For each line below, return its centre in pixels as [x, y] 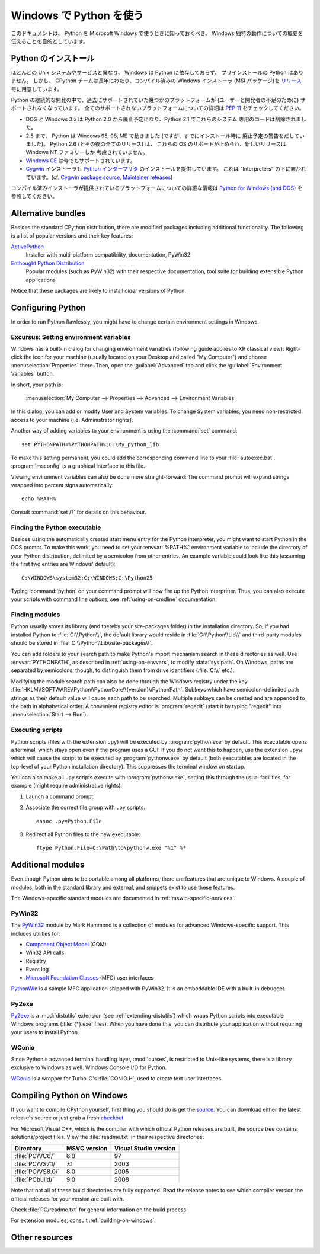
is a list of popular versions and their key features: [72, 236]
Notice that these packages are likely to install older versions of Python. [99, 290]
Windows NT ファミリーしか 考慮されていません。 [87, 152]
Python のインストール [53, 58]
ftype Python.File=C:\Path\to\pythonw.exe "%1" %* [111, 848]
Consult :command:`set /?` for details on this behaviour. [79, 512]
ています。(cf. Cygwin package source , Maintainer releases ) [99, 177]
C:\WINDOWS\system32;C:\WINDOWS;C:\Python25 [87, 578]
